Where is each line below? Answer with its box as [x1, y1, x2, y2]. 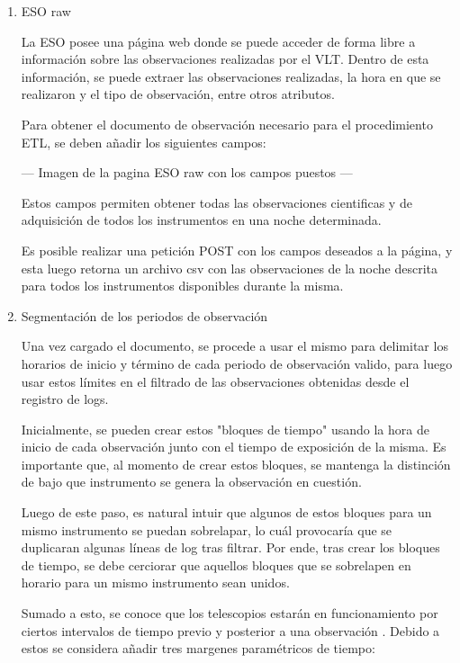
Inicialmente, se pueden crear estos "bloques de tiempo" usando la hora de [21, 419, 429, 438]
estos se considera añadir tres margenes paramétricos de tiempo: [21, 639, 375, 658]
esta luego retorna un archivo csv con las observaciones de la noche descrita [21, 258, 438, 277]
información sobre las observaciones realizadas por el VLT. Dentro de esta [21, 49, 429, 68]
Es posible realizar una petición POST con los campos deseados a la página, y [21, 240, 453, 259]
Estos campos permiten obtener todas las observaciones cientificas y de [21, 193, 412, 211]
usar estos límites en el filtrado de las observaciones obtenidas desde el [21, 372, 410, 390]
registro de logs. [21, 390, 109, 408]
